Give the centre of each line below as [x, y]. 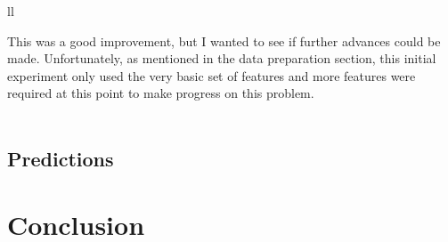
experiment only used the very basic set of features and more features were [212, 75]
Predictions [61, 158]
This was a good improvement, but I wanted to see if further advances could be [224, 40]
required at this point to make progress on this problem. [161, 93]
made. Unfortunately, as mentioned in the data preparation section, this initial [222, 58]
